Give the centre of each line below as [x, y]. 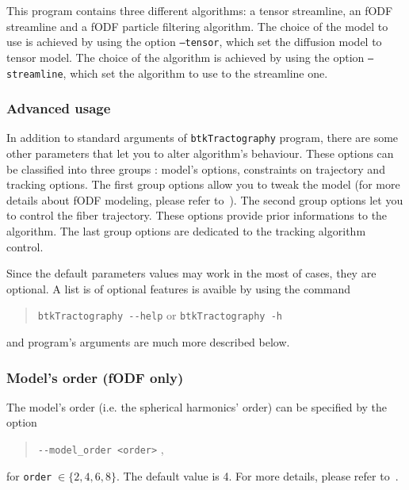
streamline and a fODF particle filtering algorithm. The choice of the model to [197, 26]
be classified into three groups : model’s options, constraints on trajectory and [196, 168]
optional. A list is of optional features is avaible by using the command [179, 288]
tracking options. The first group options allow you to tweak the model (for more [203, 184]
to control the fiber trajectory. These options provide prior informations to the [197, 215]
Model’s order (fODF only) [95, 377]
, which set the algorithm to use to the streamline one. [195, 73]
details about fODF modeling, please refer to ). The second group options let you [205, 199]
